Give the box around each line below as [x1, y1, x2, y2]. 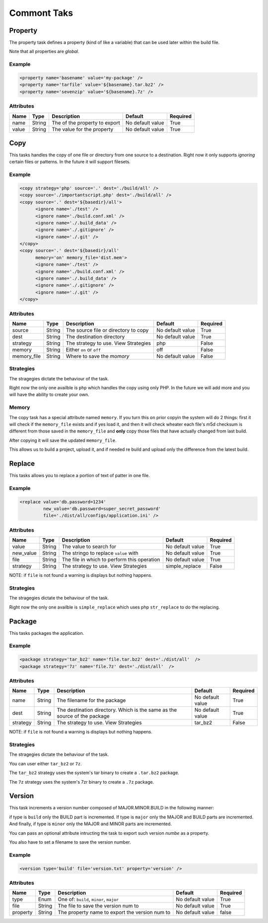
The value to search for [62, 543, 117, 550]
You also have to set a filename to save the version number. [9, 839, 131, 845]
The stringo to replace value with [62, 550, 138, 556]
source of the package [57, 713, 110, 720]
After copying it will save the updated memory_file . [9, 437, 117, 443]
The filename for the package [57, 697, 126, 704]
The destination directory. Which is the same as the [57, 707, 177, 714]
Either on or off [66, 346, 101, 353]
